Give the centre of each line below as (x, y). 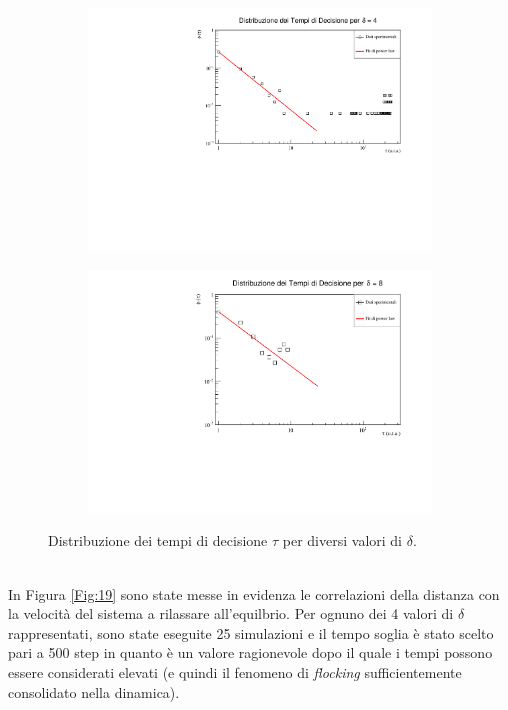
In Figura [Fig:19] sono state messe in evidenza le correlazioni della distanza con (254, 593)
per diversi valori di (342, 540)
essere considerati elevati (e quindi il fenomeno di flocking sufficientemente (235, 671)
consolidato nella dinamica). (94, 691)
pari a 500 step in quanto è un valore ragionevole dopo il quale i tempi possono (250, 652)
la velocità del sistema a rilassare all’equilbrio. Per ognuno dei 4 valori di (231, 613)
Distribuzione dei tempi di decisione (158, 540)
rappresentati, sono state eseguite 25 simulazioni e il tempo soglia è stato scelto (251, 632)
